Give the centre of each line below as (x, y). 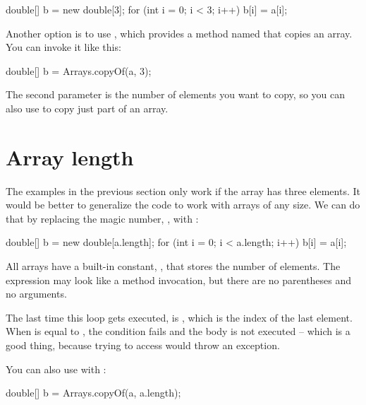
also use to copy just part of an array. (87, 108)
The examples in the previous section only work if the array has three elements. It (183, 190)
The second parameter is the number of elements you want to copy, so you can (176, 94)
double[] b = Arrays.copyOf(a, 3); (79, 70)
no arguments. (36, 294)
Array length (70, 157)
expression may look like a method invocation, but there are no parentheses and (179, 280)
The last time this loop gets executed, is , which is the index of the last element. (179, 317)
